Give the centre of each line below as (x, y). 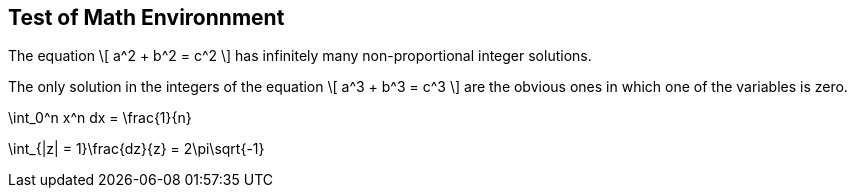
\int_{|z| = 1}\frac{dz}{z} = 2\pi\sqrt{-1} (136, 149)
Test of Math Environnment (146, 17)
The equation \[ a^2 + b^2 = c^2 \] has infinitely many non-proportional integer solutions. (300, 56)
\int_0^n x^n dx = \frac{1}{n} (100, 118)
